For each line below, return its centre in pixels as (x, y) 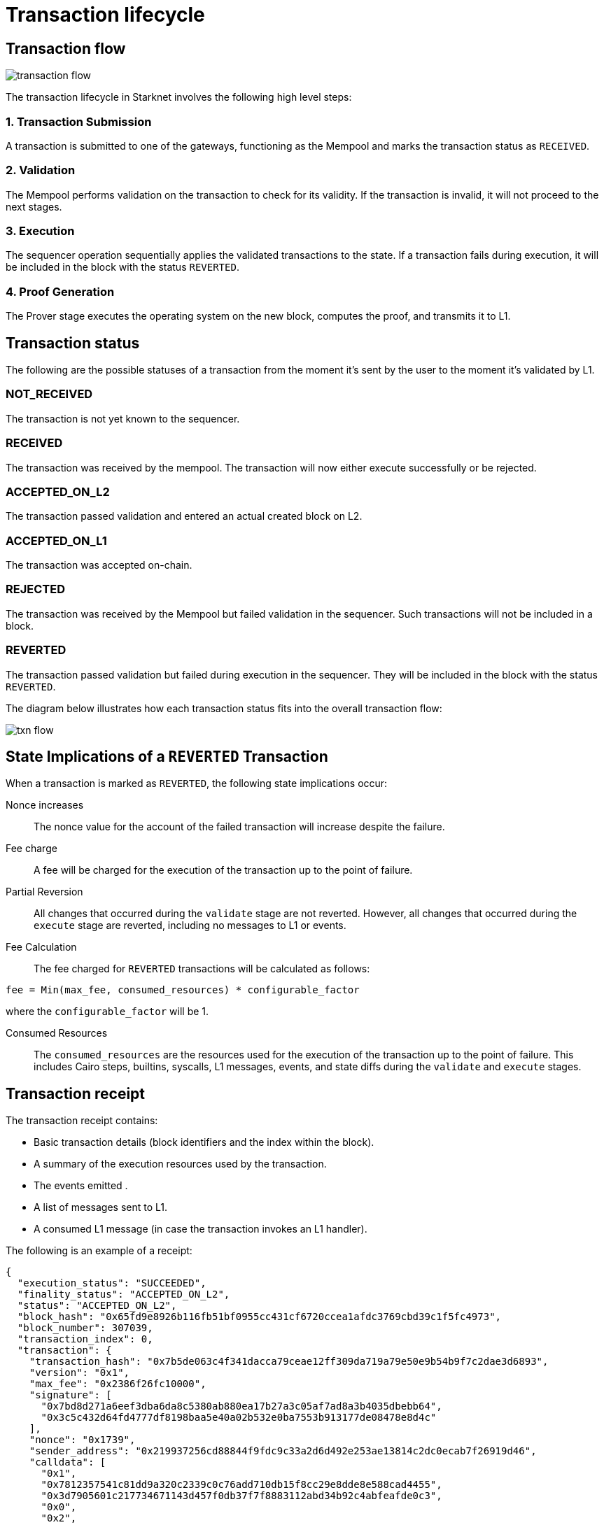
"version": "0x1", (79, 1373)
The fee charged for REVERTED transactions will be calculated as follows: (202, 969)
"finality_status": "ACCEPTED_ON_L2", (124, 1295)
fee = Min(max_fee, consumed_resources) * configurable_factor (183, 990)
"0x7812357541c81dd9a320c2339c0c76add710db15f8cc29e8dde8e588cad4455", (241, 1485)
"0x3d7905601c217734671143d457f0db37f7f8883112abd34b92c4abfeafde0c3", (241, 1496)
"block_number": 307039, (85, 1328)
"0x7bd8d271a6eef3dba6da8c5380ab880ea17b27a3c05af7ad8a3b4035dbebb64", (241, 1406)
